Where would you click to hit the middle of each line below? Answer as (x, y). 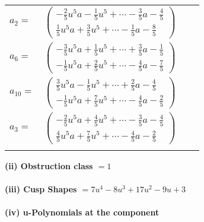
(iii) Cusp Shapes (41, 189)
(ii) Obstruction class (49, 165)
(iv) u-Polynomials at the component (82, 212)
